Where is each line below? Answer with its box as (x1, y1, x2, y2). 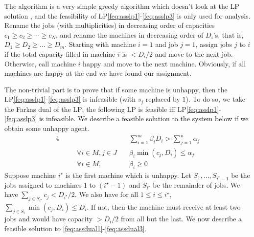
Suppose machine (4, 170, 56, 180)
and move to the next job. (155, 48, 233, 59)
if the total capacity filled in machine (4, 48, 115, 59)
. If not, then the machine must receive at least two (87, 201, 241, 212)
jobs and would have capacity (4, 214, 93, 224)
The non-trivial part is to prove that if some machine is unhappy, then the (4, 84, 228, 94)
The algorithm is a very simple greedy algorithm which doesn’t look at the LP (4, 1, 239, 11)
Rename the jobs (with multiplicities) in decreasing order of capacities (4, 20, 215, 30)
